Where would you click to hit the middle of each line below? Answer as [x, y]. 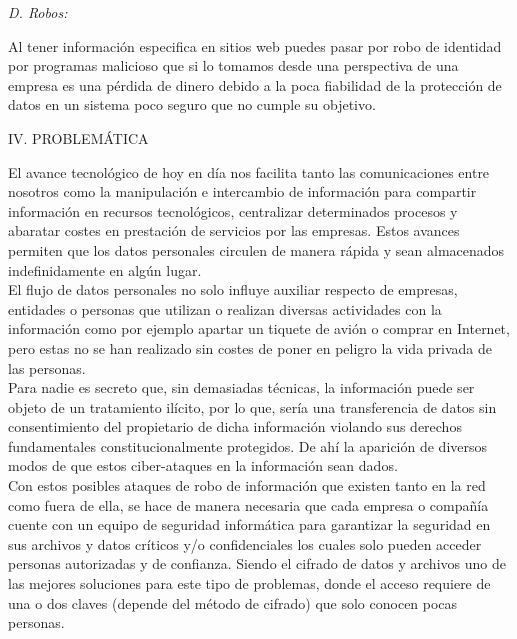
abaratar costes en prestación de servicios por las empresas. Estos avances [234, 230]
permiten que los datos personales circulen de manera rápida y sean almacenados [256, 249]
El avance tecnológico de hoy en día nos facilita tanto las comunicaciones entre [249, 171]
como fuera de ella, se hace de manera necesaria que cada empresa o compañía [248, 504]
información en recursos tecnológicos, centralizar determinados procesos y [233, 210]
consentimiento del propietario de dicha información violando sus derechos [235, 426]
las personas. [47, 367]
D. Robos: [38, 12]
